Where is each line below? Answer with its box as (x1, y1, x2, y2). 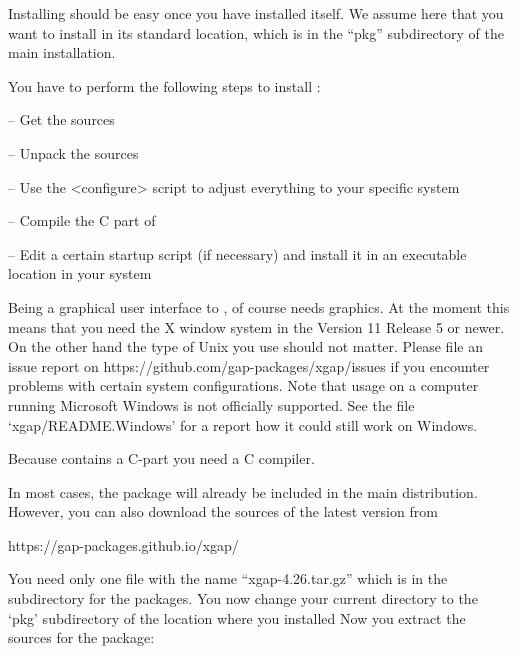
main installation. (8, 42, 116, 63)
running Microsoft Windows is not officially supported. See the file (8, 394, 415, 415)
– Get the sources (8, 109, 115, 130)
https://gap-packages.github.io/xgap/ (8, 534, 239, 555)
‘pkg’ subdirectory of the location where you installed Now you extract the (8, 607, 466, 628)
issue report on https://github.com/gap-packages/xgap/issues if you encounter (8, 355, 490, 376)
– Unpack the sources (8, 142, 139, 163)
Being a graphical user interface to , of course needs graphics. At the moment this (8, 296, 510, 317)
